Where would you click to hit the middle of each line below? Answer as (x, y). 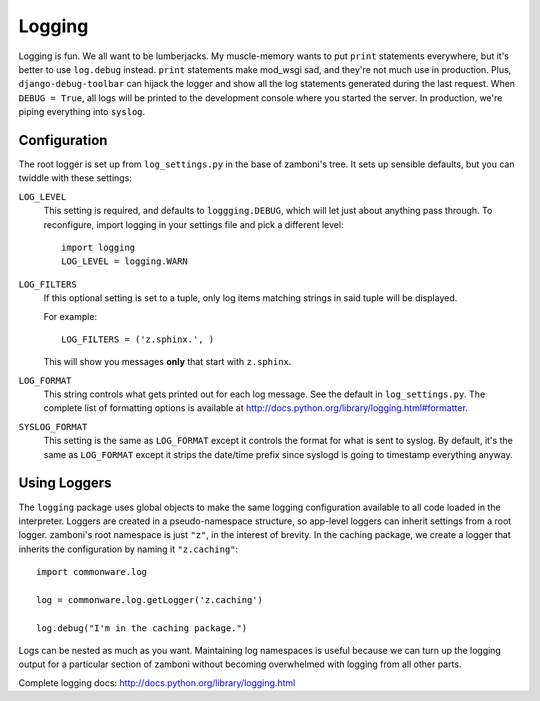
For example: (70, 316)
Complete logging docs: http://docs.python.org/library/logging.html (157, 682)
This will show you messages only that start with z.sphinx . (167, 362)
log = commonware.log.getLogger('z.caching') (150, 599)
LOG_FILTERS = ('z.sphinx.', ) (138, 339)
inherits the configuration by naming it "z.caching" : (128, 549)
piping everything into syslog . (82, 112)
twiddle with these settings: (75, 178)
